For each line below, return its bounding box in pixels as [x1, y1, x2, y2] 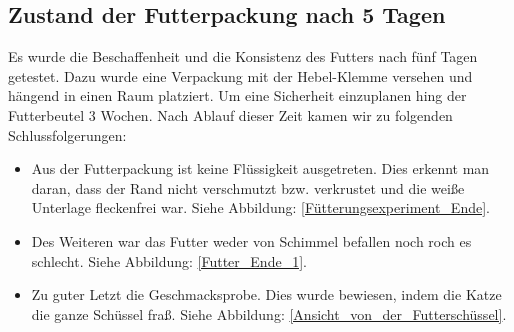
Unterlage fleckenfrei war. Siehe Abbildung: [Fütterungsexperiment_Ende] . [31, 197, 490, 218]
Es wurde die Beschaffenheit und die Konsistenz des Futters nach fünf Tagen [8, 46, 478, 67]
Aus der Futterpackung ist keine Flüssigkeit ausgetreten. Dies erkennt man [31, 158, 490, 179]
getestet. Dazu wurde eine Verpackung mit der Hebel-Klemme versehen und [8, 65, 473, 86]
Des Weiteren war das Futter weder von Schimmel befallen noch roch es [31, 230, 472, 251]
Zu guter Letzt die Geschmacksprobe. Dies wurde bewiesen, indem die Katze [31, 284, 502, 305]
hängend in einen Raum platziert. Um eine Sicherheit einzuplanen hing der [8, 85, 467, 106]
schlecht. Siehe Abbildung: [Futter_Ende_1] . [31, 250, 307, 271]
